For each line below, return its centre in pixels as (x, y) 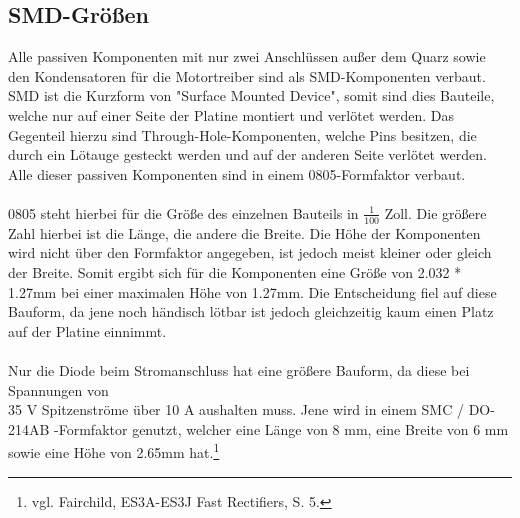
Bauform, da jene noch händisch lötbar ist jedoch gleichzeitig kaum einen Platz (251, 311)
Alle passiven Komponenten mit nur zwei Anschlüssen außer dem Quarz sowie (247, 56)
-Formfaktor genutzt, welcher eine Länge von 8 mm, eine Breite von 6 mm (281, 428)
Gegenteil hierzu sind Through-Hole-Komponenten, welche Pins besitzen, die (242, 134)
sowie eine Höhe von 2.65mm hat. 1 (114, 450)
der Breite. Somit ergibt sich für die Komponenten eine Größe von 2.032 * (235, 271)
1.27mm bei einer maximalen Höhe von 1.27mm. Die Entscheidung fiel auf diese (252, 291)
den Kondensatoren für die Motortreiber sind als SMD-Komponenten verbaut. (247, 75)
